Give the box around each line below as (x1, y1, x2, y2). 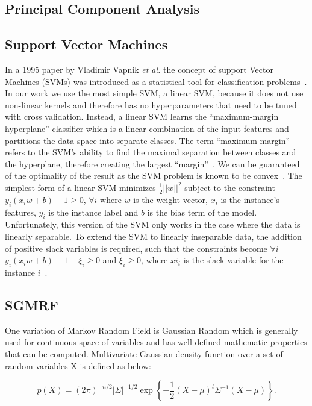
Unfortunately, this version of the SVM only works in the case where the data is (5, 218, 301, 231)
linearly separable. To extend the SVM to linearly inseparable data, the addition (5, 230, 302, 242)
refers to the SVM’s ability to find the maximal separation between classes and (5, 146, 296, 158)
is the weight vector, (133, 193, 208, 205)
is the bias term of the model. (147, 205, 257, 218)
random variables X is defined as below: (5, 359, 151, 372)
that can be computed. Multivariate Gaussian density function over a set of (5, 347, 283, 360)
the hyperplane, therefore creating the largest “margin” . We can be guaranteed (5, 157, 300, 170)
